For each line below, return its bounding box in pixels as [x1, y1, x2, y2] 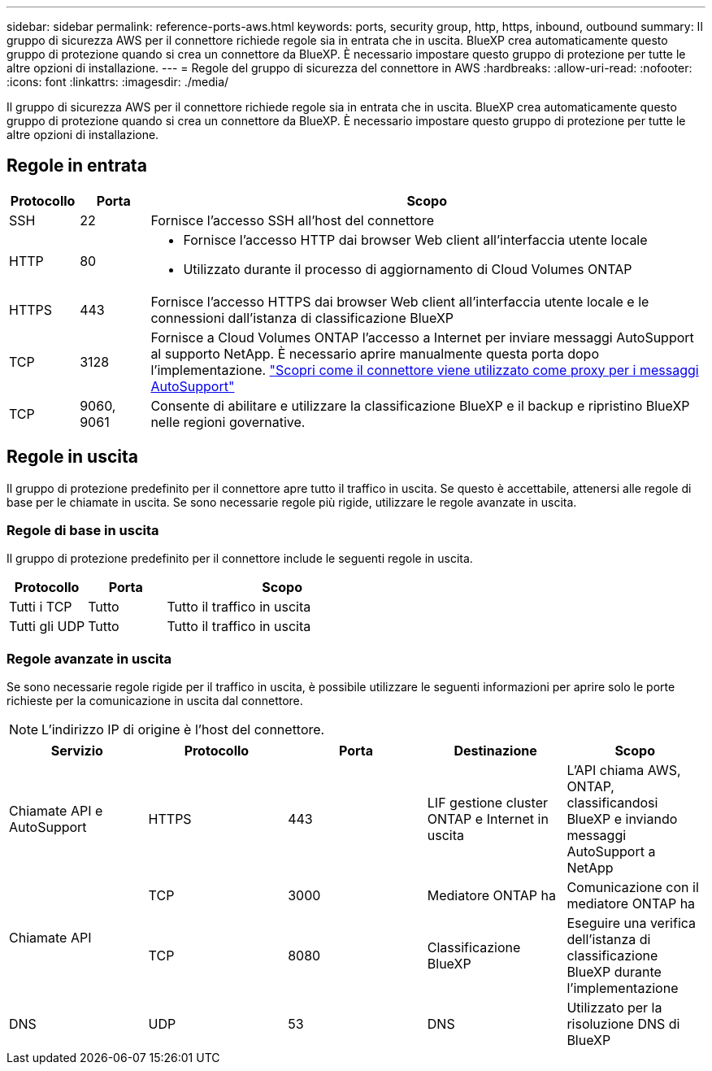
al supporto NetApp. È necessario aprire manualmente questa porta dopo [150, 345, 599, 362]
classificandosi [567, 795, 658, 812]
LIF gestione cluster [427, 795, 548, 812]
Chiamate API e [9, 803, 103, 820]
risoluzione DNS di [567, 1016, 680, 1033]
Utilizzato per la [567, 999, 662, 1017]
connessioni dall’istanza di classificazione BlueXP [150, 309, 454, 326]
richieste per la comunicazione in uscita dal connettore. [7, 694, 303, 708]
